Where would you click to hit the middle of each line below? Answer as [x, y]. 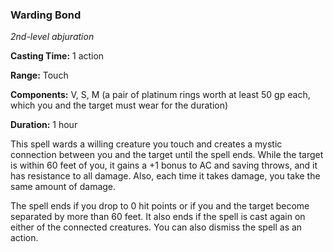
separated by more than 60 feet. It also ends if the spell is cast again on [158, 217]
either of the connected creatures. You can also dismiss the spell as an [156, 227]
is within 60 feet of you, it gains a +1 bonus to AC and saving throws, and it [164, 165]
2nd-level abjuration [52, 37]
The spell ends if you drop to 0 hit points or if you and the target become [160, 206]
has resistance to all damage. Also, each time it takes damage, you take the [165, 176]
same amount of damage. [63, 187]
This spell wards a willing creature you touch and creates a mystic [146, 144]
